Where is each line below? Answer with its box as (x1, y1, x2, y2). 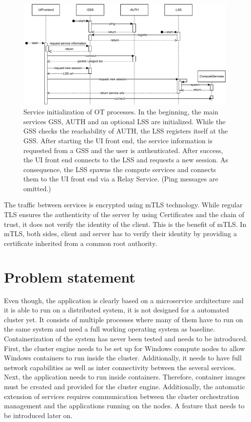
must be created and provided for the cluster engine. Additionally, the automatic (4, 381, 245, 391)
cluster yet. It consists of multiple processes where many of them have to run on (4, 314, 243, 324)
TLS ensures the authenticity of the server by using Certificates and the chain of (4, 209, 245, 220)
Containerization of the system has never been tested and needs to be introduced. (4, 333, 248, 343)
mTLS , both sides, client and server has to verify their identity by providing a (4, 228, 237, 239)
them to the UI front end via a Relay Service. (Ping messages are (23, 174, 218, 184)
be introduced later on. (4, 410, 73, 420)
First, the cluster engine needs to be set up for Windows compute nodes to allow (4, 343, 245, 353)
